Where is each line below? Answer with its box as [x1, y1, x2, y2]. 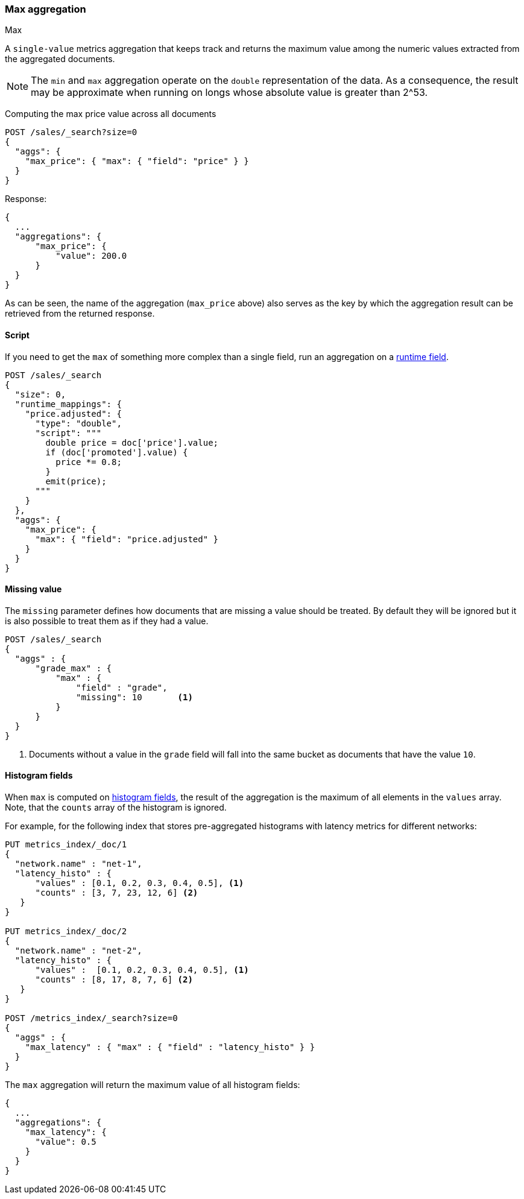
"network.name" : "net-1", [14, 859, 142, 869]
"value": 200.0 [55, 251, 127, 261]
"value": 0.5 [35, 1137, 96, 1147]
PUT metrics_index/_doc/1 [5, 840, 127, 850]
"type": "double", [35, 418, 122, 428]
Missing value [5, 584, 62, 595]
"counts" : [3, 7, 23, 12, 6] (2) [35, 888, 198, 898]
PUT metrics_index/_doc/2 [5, 926, 127, 937]
